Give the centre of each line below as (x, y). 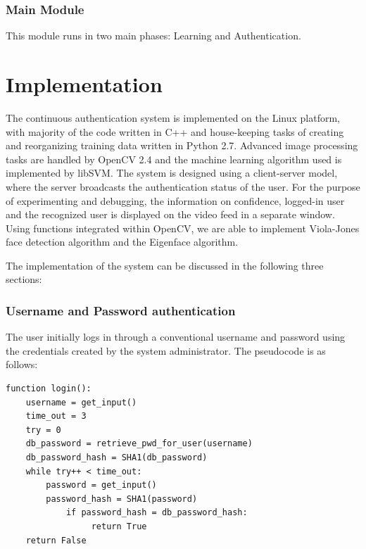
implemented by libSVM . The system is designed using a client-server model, (172, 173)
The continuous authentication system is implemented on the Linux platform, (173, 117)
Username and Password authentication (121, 310)
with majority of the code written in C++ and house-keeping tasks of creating (175, 131)
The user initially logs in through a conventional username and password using (176, 337)
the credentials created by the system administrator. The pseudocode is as (166, 350)
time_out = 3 (56, 416)
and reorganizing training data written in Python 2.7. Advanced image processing (182, 145)
